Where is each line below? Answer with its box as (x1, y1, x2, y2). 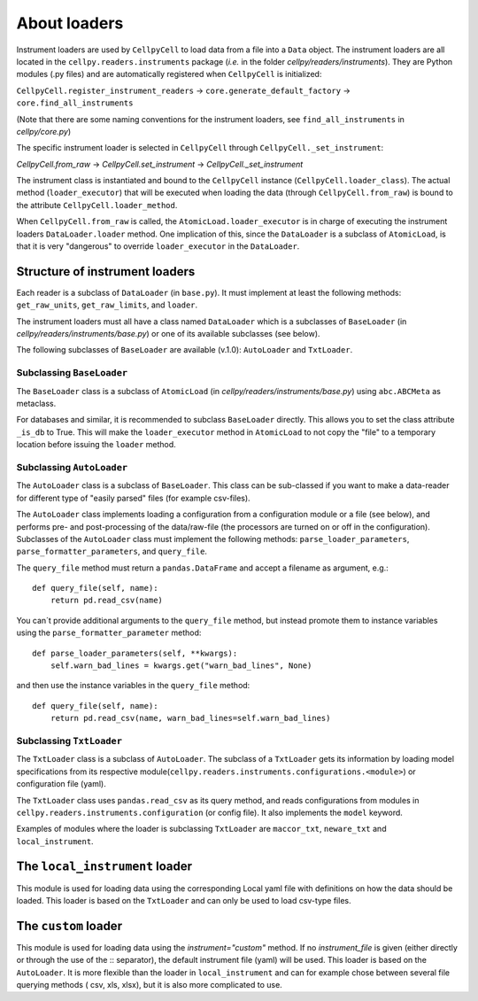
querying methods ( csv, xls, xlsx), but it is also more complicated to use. (16, 980, 282, 990)
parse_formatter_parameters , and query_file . (16, 546, 208, 557)
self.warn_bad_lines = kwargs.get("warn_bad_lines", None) (50, 661, 312, 671)
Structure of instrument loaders (16, 264, 196, 279)
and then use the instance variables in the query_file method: (16, 680, 251, 691)
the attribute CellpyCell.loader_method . (16, 199, 178, 210)
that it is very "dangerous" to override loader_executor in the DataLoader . (16, 241, 300, 252)
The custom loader (16, 918, 123, 934)
